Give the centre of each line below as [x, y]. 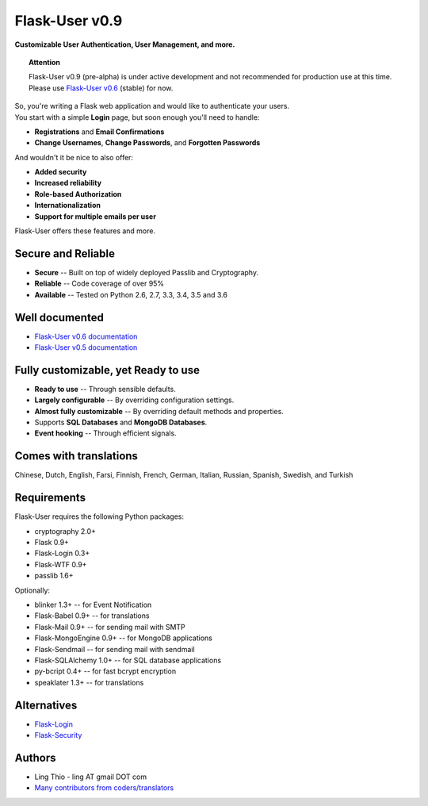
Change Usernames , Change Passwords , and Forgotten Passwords [147, 143]
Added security [61, 172]
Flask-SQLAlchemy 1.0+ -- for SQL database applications [128, 660]
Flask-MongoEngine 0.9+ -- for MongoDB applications [124, 638]
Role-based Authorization [78, 194]
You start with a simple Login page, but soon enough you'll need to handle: [137, 117]
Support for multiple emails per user [95, 216]
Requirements [50, 498]
